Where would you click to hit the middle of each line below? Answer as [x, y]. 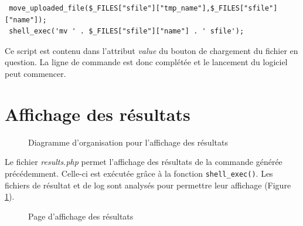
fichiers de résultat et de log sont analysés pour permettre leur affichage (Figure [148, 185]
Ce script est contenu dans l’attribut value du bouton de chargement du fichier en [151, 50]
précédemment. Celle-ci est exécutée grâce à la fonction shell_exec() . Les [139, 173]
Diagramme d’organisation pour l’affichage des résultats [128, 142]
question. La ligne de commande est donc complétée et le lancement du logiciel [146, 62]
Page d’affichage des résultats [81, 216]
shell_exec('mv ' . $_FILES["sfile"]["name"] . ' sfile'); [127, 31]
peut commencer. [35, 73]
